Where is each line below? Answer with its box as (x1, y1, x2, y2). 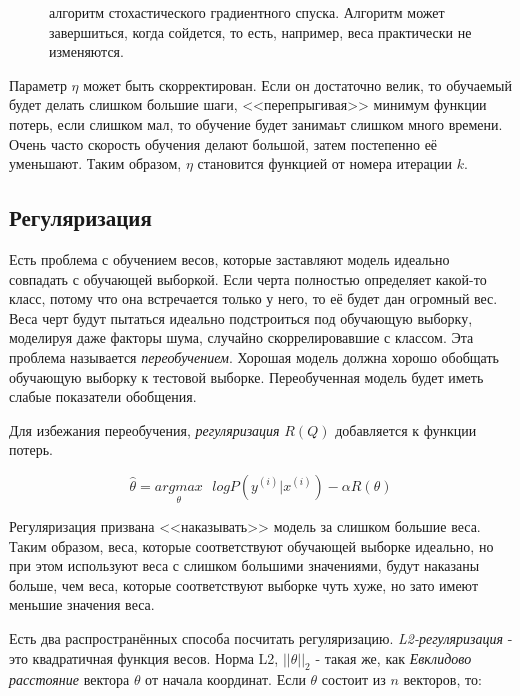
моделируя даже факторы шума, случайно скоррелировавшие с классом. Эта (9, 327, 474, 348)
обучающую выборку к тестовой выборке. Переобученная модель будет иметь (9, 366, 484, 387)
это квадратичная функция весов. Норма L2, (9, 647, 279, 668)
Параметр (9, 74, 67, 95)
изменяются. (49, 41, 124, 62)
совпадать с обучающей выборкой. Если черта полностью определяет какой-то (9, 268, 487, 289)
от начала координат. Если (145, 669, 306, 690)
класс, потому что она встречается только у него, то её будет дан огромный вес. (9, 288, 498, 309)
